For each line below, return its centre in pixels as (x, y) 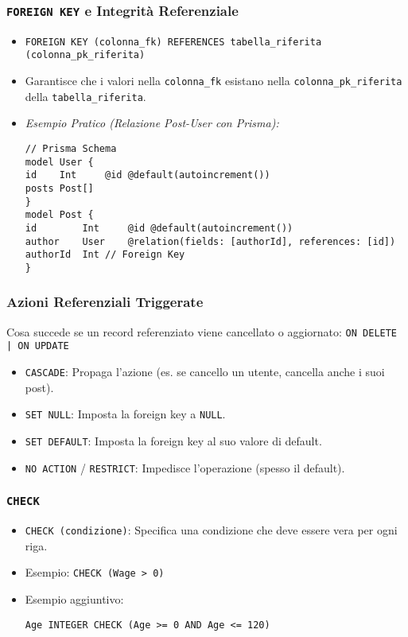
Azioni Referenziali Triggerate (105, 302)
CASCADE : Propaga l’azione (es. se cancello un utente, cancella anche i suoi (205, 372)
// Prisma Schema (71, 149)
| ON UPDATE (38, 346)
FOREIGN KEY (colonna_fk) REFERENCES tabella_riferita (173, 42)
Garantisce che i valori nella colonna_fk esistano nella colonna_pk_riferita (214, 81)
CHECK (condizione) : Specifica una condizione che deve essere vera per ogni (211, 530)
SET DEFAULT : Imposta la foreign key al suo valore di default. (173, 441)
